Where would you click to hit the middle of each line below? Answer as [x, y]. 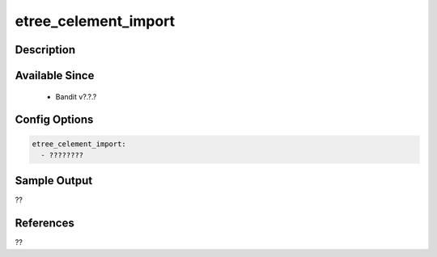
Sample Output [54, 181]
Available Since [55, 76]
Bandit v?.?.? [76, 96]
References [45, 223]
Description [45, 50]
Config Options [54, 120]
